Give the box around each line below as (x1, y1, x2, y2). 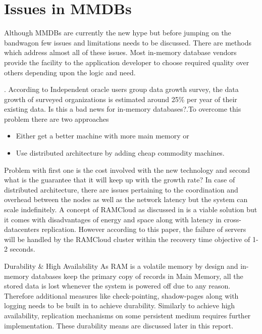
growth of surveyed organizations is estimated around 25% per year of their (4, 93, 237, 104)
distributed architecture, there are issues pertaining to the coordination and (4, 184, 238, 195)
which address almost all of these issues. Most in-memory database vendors (4, 47, 237, 58)
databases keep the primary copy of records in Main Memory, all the (31, 270, 243, 281)
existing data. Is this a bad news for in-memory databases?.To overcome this (4, 104, 241, 114)
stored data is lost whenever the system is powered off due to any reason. (4, 280, 231, 291)
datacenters (4, 224, 39, 234)
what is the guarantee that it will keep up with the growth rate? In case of (4, 174, 235, 185)
